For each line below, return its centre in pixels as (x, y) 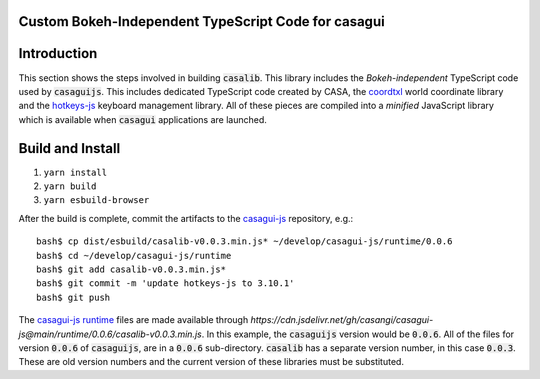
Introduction (58, 53)
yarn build (70, 186)
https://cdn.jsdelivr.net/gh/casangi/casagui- (342, 320)
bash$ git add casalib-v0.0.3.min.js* (131, 269)
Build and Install (69, 148)
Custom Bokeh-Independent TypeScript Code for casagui (201, 21)
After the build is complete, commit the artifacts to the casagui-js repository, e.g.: (186, 218)
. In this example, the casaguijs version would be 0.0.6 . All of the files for (358, 334)
